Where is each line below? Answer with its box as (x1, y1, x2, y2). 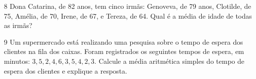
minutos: (4, 55, 30, 66)
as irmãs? (4, 20, 33, 30)
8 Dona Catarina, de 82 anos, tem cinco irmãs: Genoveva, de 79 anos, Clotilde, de (4, 1, 252, 11)
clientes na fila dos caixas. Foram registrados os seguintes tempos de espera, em (4, 46, 244, 56)
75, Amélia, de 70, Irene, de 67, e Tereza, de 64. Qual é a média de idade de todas (4, 10, 252, 21)
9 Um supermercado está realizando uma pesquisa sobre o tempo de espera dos (4, 36, 243, 47)
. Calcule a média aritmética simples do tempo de (94, 55, 245, 66)
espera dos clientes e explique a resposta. (4, 65, 127, 76)
